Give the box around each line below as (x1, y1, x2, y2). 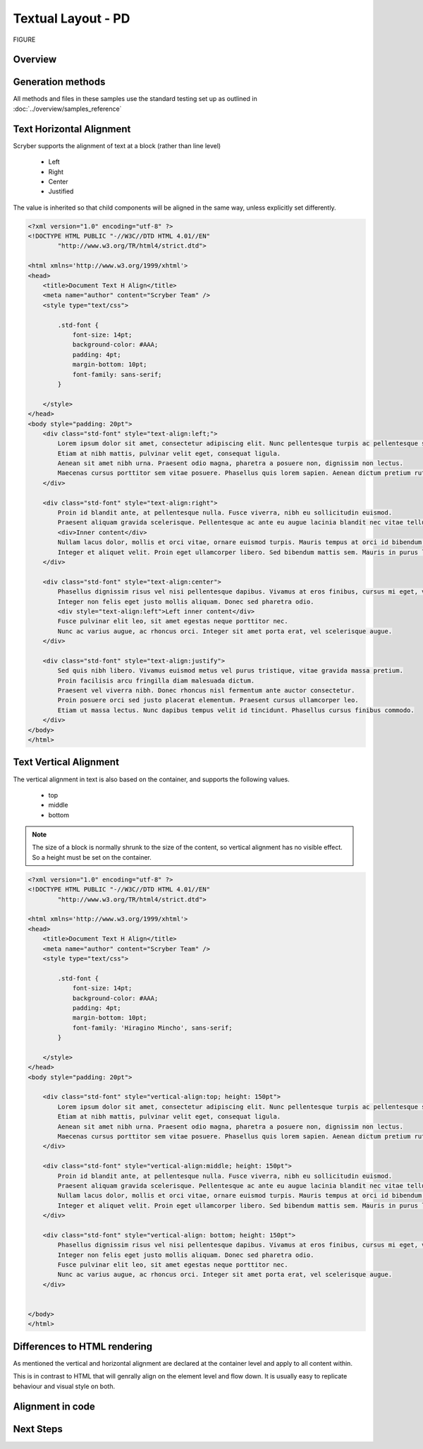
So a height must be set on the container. (32, 853, 152, 861)
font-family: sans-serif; (72, 371, 162, 378)
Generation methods (13, 76, 106, 88)
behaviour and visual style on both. (13, 1382, 116, 1390)
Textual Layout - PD (13, 11, 130, 26)
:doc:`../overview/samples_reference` (13, 104, 122, 113)
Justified (48, 187, 74, 196)
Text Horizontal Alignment (13, 123, 131, 135)
